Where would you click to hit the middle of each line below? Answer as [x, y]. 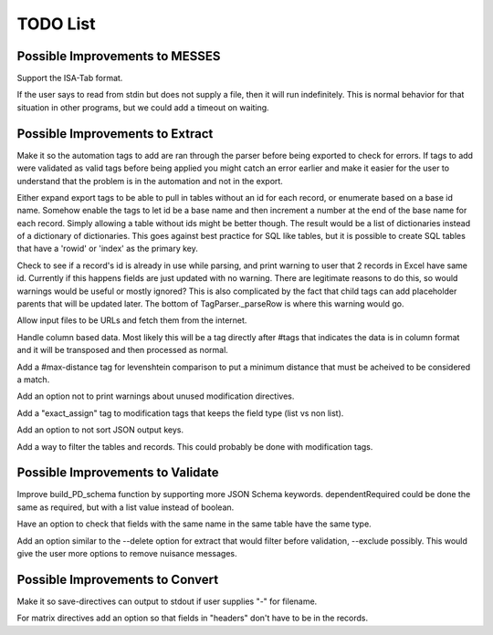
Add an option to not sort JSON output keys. [100, 430]
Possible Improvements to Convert [118, 579]
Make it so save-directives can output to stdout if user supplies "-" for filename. [167, 601]
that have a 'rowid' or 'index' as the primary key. [107, 249]
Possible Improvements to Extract [115, 134]
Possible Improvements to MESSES [119, 56]
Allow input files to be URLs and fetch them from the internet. [132, 320]
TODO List [56, 24]
